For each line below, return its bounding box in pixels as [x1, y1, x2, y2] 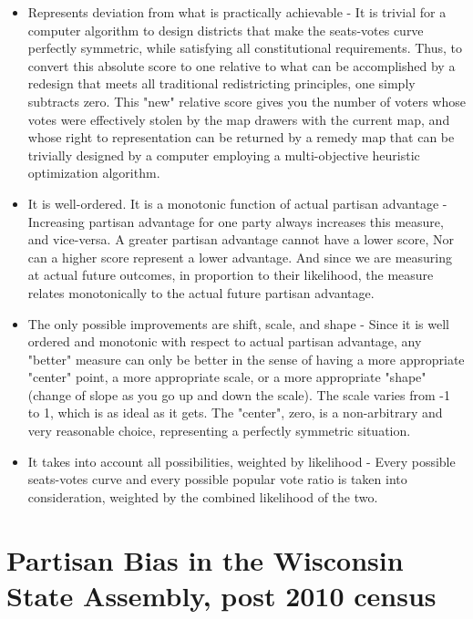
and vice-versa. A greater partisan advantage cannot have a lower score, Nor [27, 230, 454, 249]
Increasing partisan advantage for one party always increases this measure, [27, 211, 444, 231]
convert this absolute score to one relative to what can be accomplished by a [27, 56, 456, 75]
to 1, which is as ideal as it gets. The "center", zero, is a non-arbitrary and [27, 403, 443, 422]
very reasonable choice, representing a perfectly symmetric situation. [27, 421, 411, 440]
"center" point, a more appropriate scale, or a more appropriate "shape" [27, 367, 427, 387]
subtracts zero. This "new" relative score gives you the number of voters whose [27, 91, 466, 110]
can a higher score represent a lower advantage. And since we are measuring [27, 247, 453, 266]
